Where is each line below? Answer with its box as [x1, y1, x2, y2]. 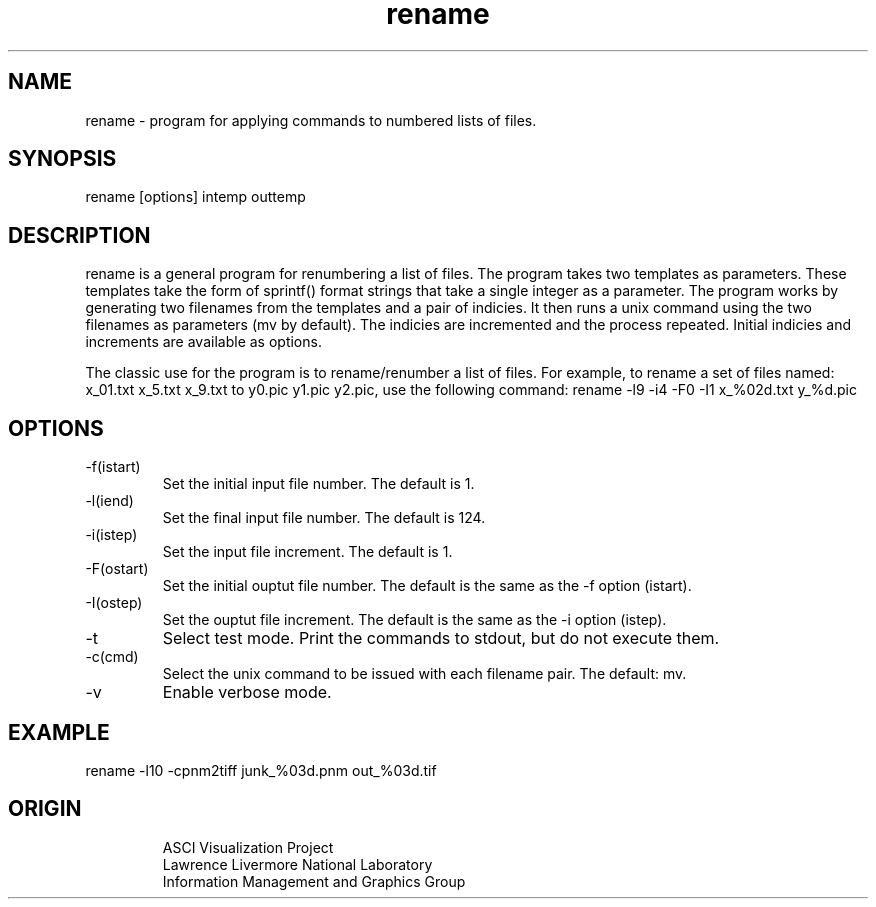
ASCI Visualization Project [162, 838, 334, 856]
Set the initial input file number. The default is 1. [162, 475, 475, 493]
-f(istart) [85, 458, 141, 476]
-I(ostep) [85, 594, 143, 612]
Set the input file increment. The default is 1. [162, 543, 453, 561]
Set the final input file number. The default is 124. [162, 509, 486, 527]
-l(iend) [85, 492, 134, 510]
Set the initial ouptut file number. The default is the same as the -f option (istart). [162, 577, 692, 595]
